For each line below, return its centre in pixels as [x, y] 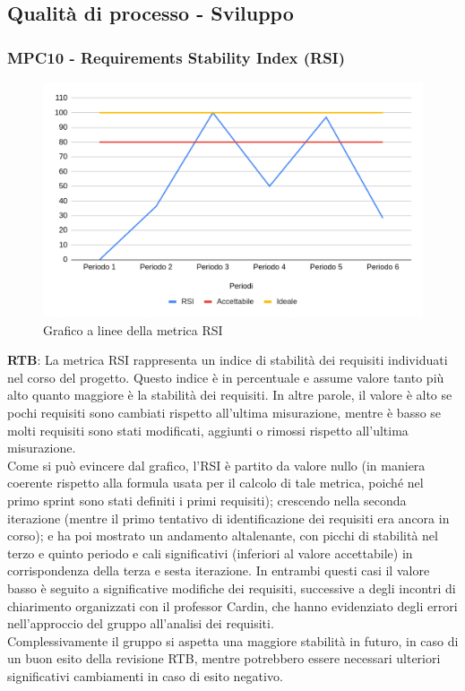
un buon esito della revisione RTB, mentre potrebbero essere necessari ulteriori [224, 658]
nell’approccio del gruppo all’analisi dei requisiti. [141, 623]
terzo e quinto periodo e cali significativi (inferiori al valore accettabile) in [210, 553]
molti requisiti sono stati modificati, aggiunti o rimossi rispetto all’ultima [208, 430]
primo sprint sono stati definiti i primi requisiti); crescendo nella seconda [207, 501]
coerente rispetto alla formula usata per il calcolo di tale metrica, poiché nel [215, 483]
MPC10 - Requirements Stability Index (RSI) [177, 57]
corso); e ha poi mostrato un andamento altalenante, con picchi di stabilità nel [223, 536]
